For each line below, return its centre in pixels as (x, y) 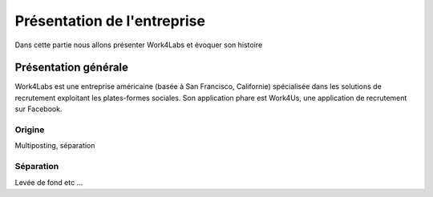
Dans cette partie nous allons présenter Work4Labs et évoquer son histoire (139, 45)
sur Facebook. (38, 109)
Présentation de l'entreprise (110, 21)
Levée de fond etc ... (49, 182)
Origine (30, 130)
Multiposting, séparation (55, 146)
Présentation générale (71, 68)
